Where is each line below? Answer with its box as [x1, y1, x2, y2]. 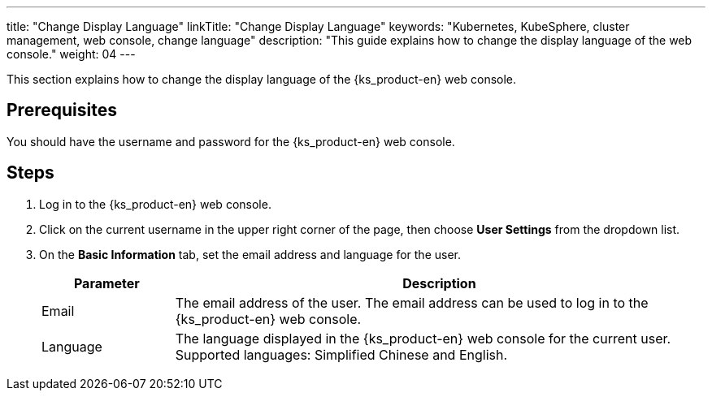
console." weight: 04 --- [7, 47, 136, 61]
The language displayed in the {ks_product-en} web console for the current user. [175, 330, 671, 347]
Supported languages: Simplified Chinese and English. [175, 346, 508, 363]
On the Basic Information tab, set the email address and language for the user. [39, 247, 462, 261]
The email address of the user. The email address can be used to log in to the [175, 294, 649, 311]
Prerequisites [7, 100, 117, 121]
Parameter [73, 274, 140, 291]
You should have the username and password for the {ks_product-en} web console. [7, 134, 455, 149]
